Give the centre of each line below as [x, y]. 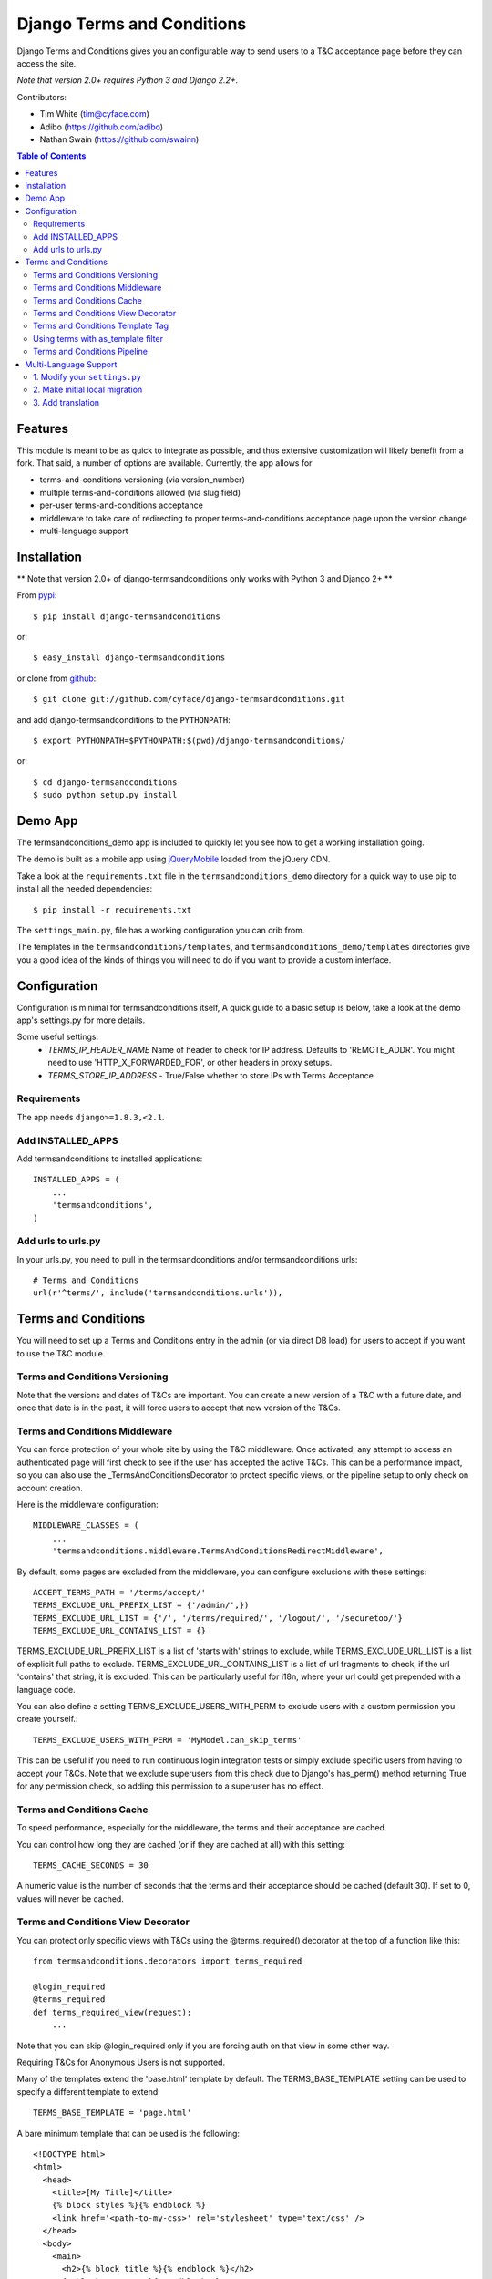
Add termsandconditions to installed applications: [110, 1159]
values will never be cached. [71, 1898]
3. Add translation [67, 402]
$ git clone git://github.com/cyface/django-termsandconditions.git [189, 699]
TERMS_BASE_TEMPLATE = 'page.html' [113, 2113]
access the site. [46, 63]
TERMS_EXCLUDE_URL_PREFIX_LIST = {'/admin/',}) [141, 1605]
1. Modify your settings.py [87, 376]
